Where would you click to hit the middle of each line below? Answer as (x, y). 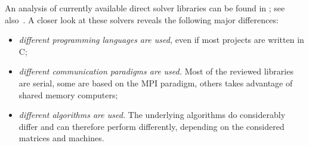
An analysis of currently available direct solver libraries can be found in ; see (145, 8)
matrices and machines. (61, 138)
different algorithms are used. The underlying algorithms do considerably (152, 115)
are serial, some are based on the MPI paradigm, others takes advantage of (156, 83)
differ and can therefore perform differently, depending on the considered (152, 126)
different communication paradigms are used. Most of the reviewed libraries (156, 71)
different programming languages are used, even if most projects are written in (161, 40)
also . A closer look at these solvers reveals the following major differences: (142, 19)
